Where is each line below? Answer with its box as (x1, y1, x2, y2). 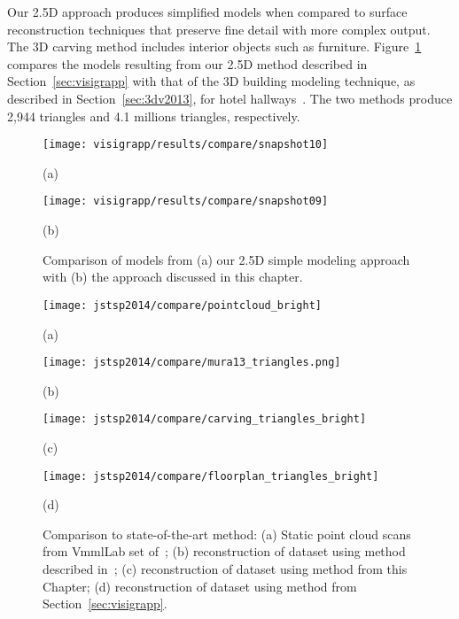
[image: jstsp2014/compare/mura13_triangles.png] (43, 356, 341, 369)
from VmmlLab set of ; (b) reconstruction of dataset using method (43, 542, 406, 561)
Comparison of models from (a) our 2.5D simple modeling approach (43, 250, 410, 268)
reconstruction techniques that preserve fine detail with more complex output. (7, 19, 431, 38)
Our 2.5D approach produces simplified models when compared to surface (7, 3, 408, 20)
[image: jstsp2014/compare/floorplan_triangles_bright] (43, 469, 379, 483)
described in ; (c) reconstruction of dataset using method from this (43, 560, 408, 578)
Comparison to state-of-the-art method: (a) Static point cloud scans (43, 524, 411, 543)
